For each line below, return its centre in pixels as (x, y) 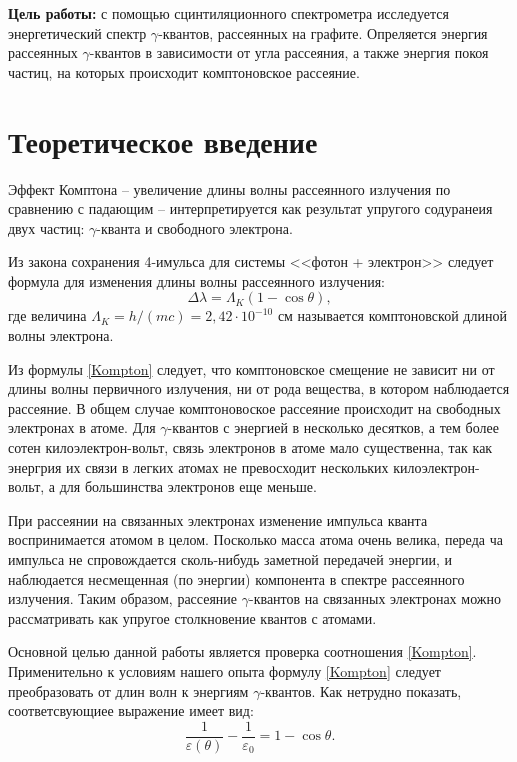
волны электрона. (61, 335)
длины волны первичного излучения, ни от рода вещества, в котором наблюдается (259, 388)
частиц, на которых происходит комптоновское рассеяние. (184, 71)
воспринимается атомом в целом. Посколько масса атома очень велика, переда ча (255, 539)
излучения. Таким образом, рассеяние (123, 598)
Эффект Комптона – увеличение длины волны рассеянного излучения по (229, 188)
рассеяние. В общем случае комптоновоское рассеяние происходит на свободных (254, 407)
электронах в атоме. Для (82, 427)
